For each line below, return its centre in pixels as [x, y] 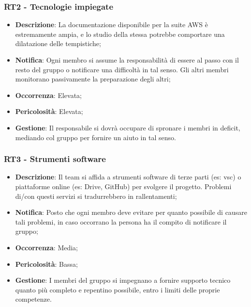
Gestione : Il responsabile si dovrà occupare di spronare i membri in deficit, [128, 127]
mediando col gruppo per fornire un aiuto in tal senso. [96, 137]
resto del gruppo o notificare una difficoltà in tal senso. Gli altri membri [122, 69]
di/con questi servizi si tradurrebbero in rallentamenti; [96, 196]
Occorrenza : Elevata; [48, 95]
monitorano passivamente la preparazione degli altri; [93, 79]
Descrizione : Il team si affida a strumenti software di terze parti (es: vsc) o [128, 177]
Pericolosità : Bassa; [46, 264]
